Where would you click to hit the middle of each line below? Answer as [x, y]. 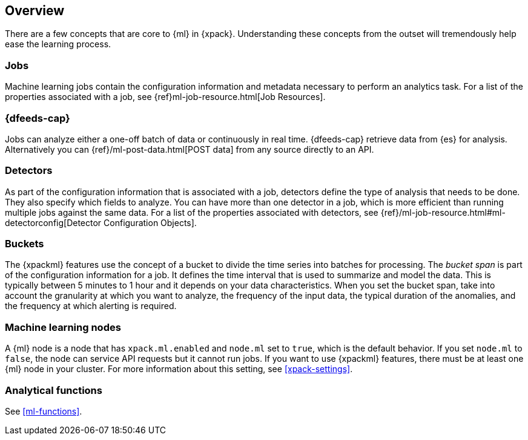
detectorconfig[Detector [53, 222]
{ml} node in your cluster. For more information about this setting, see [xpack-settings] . [179, 369]
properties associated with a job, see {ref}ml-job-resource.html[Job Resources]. [165, 97]
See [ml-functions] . [44, 411]
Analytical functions [54, 390]
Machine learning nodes [63, 327]
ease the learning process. [58, 44]
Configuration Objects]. [150, 222]
